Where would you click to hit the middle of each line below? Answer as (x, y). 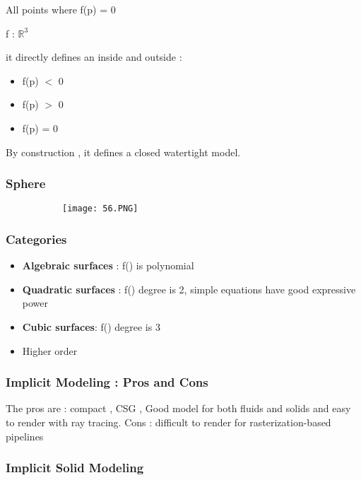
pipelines (25, 436)
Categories (36, 239)
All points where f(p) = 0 (61, 9)
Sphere (26, 183)
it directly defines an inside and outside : (94, 57)
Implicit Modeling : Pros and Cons (107, 382)
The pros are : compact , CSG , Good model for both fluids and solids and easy (178, 408)
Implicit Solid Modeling (75, 468)
